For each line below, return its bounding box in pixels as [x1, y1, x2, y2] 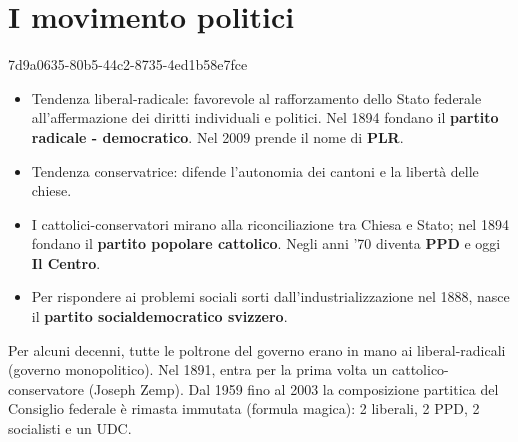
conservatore [8, 378, 84, 399]
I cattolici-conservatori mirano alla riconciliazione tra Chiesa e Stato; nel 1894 [31, 213, 509, 234]
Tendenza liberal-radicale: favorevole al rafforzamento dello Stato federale [31, 87, 482, 108]
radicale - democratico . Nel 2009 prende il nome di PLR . [31, 126, 404, 147]
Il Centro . [31, 252, 101, 273]
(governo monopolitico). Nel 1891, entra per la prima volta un [8, 359, 388, 380]
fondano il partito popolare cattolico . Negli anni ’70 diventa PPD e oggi [31, 233, 501, 254]
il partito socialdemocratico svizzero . [31, 306, 288, 327]
